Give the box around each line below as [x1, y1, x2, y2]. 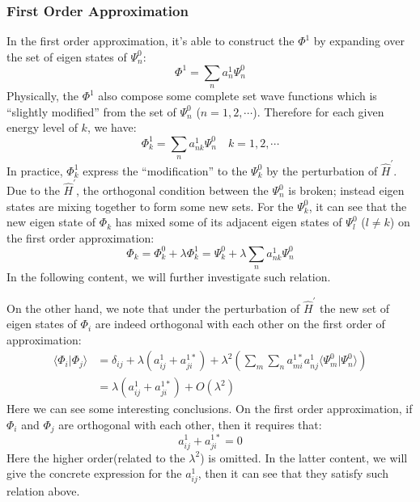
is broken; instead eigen [288, 182, 405, 198]
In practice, [6, 162, 63, 179]
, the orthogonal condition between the [76, 182, 269, 198]
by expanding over [313, 32, 405, 49]
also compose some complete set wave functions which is [98, 87, 377, 104]
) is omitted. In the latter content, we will [200, 449, 408, 466]
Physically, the [6, 87, 78, 104]
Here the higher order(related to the [6, 449, 185, 466]
